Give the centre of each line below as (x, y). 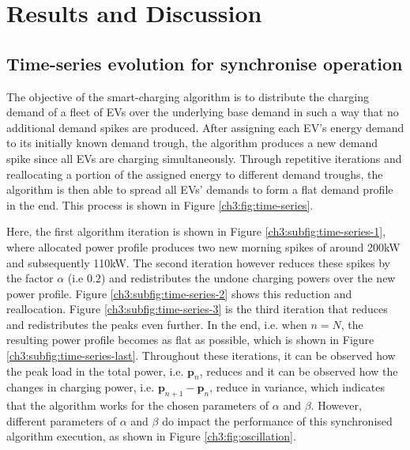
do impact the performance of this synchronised (277, 420)
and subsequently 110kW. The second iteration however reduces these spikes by (198, 262)
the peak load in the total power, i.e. (95, 371)
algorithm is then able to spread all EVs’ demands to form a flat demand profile (200, 189)
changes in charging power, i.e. (81, 387)
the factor (30, 278)
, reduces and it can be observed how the (299, 371)
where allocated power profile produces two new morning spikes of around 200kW (203, 246)
